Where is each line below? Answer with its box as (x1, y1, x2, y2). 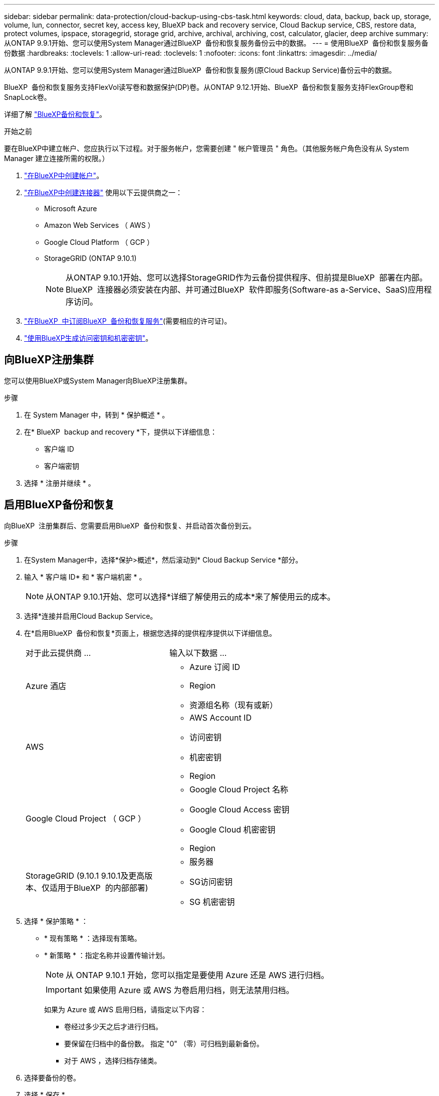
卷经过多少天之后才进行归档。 (64, 1022, 162, 1031)
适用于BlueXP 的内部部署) (50, 882, 148, 893)
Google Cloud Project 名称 (189, 784, 289, 794)
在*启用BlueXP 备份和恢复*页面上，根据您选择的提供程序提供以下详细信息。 (24, 628, 276, 637)
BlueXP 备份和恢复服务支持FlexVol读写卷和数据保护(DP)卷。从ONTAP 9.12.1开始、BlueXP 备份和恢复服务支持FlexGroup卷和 (4, 83, 413, 91)
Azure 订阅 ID (189, 661, 241, 672)
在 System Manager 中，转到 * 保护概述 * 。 (24, 410, 169, 419)
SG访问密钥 (189, 876, 233, 887)
